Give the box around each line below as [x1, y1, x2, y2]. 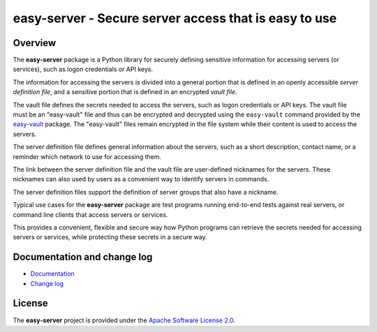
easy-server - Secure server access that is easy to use [13, 10, 337, 26]
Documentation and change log [13, 251, 153, 263]
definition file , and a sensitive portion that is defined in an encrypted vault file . [13, 88, 237, 96]
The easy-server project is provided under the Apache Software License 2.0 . [13, 316, 235, 324]
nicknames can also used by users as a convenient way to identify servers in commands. [13, 175, 269, 183]
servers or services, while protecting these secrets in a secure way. [13, 233, 207, 241]
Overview [13, 37, 57, 49]
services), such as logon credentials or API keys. [13, 65, 154, 73]
